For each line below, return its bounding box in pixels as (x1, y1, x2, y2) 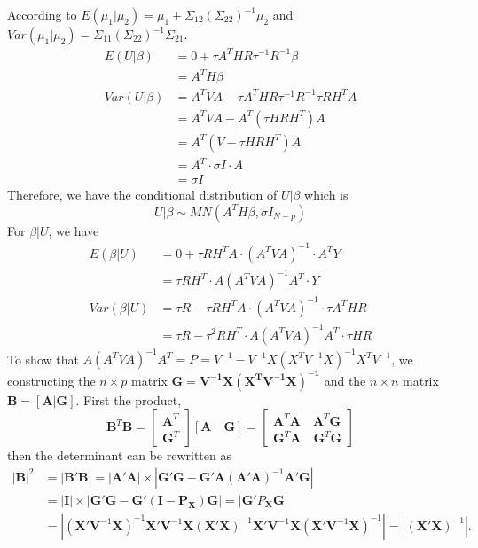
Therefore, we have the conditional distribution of (7, 185, 278, 204)
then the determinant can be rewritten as (7, 446, 231, 465)
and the (324, 371, 366, 389)
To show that (7, 349, 79, 368)
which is (304, 185, 349, 204)
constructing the (7, 371, 96, 389)
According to (7, 5, 77, 23)
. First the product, (75, 390, 182, 409)
